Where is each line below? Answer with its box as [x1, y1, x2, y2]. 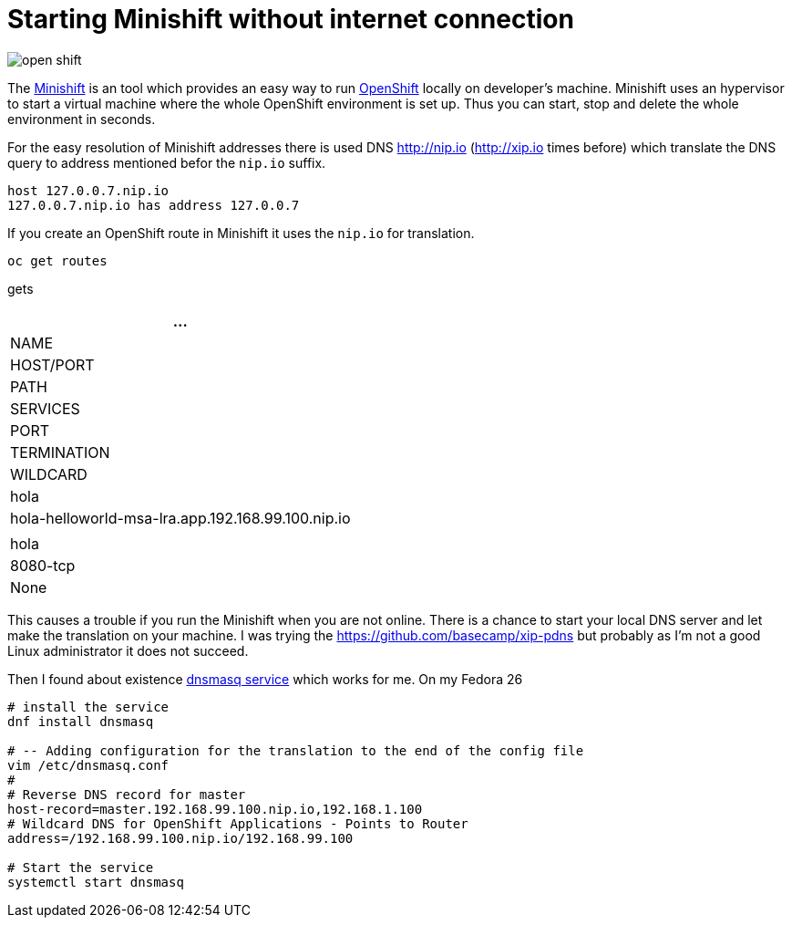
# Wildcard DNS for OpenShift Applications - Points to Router [7, 816, 468, 831]
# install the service [7, 699, 170, 714]
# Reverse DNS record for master [7, 786, 246, 802]
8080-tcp [10, 556, 76, 575]
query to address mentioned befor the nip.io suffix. [7, 154, 326, 171]
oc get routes [7, 253, 108, 268]
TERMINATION [10, 442, 110, 462]
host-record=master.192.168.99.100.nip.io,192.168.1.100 [7, 801, 423, 816]
